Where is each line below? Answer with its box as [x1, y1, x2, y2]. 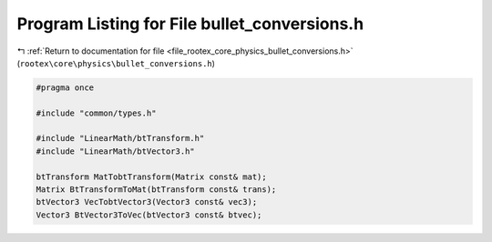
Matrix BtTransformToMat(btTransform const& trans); [36, 185, 277, 195]
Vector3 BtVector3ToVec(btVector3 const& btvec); [36, 209, 262, 220]
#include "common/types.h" [36, 107, 157, 118]
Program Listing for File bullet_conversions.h [16, 14, 364, 34]
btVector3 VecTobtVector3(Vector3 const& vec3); [36, 197, 258, 207]
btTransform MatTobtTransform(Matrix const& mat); [36, 171, 268, 182]
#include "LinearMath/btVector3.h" [36, 146, 195, 156]
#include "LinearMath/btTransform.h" [36, 133, 205, 144]
